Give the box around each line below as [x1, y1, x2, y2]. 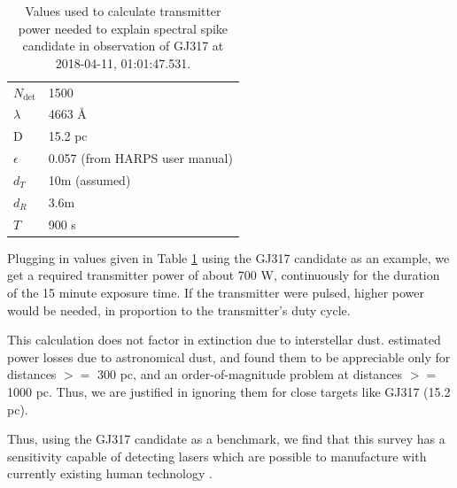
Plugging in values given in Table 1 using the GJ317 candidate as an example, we [7, 248, 450, 267]
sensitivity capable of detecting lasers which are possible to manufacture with [7, 446, 427, 465]
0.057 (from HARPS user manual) [48, 149, 233, 167]
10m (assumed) [48, 171, 131, 189]
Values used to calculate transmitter [25, 2, 221, 19]
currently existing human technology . [7, 464, 213, 483]
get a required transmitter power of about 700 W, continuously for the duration [7, 266, 440, 284]
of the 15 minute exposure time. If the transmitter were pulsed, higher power [7, 283, 425, 301]
